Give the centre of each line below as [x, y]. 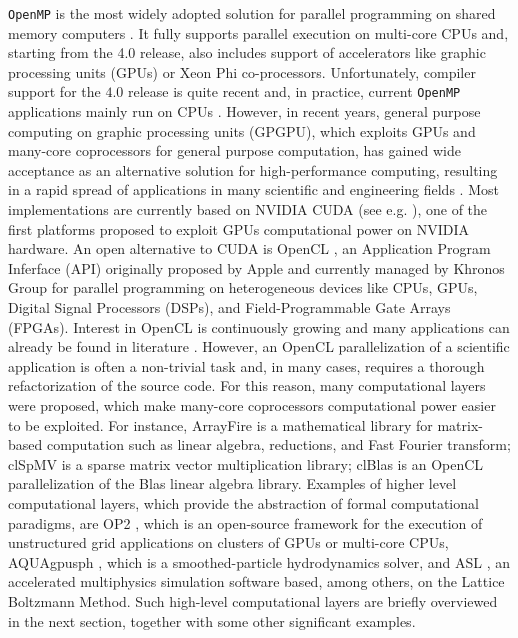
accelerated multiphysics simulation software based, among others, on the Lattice [256, 581]
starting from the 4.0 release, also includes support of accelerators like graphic [247, 52]
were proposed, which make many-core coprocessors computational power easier [252, 405]
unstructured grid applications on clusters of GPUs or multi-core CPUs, [228, 542]
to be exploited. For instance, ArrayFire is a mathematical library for [220, 424]
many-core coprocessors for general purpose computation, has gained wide [234, 150]
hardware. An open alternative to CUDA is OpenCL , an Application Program [249, 248]
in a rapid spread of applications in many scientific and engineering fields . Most [253, 189]
